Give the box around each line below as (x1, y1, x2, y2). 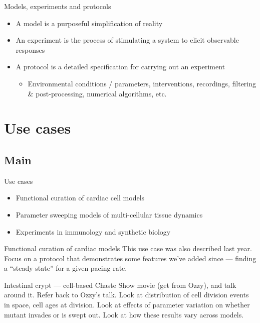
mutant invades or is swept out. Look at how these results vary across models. (4, 309, 244, 319)
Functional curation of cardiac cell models (16, 192, 145, 203)
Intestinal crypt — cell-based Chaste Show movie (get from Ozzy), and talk (4, 279, 236, 290)
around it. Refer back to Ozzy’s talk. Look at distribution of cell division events (4, 289, 249, 300)
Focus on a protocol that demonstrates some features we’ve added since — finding (4, 253, 256, 263)
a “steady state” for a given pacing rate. (4, 263, 127, 273)
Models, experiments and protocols (4, 1, 111, 11)
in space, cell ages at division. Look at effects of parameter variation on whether (4, 299, 250, 310)
